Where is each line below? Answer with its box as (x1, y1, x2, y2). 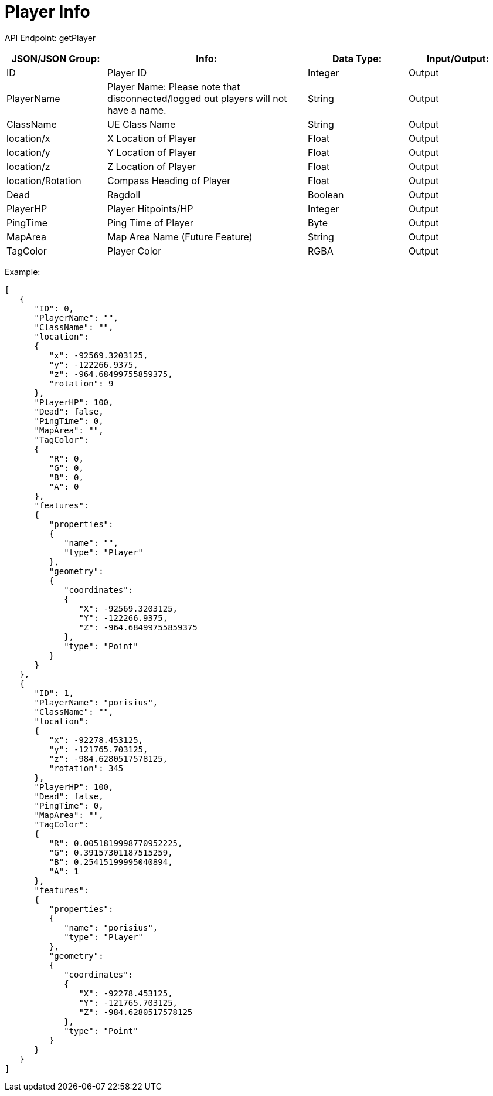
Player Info (5, 2, 90, 22)
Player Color (107, 245, 162, 257)
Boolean (308, 188, 344, 201)
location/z (6, 160, 50, 172)
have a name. (107, 104, 166, 116)
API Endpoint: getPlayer (5, 32, 96, 43)
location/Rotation (6, 174, 81, 186)
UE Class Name (107, 118, 176, 130)
